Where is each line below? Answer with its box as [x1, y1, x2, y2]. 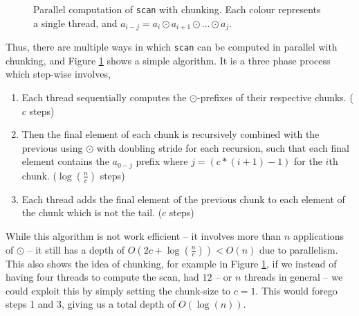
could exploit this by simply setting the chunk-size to [6, 283, 231, 297]
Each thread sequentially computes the [21, 89, 187, 104]
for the [294, 154, 322, 168]
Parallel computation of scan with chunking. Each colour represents [33, 2, 321, 16]
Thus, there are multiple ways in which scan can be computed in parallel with [6, 39, 338, 54]
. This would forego [255, 283, 338, 297]
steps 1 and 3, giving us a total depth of [6, 297, 176, 311]
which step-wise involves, [6, 67, 111, 81]
